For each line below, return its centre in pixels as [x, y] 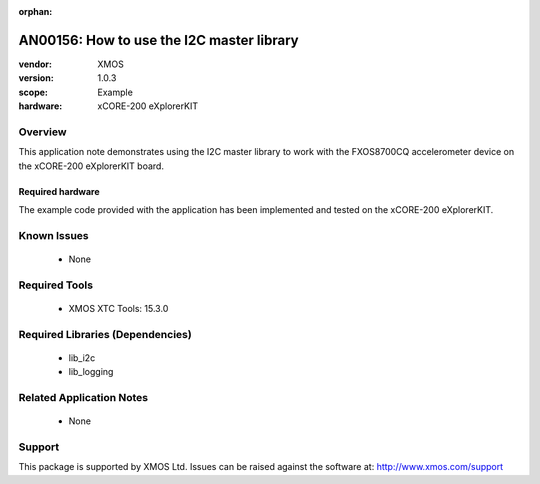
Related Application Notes [83, 398]
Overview [42, 132]
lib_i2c [82, 357]
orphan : [35, 11]
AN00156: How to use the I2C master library [158, 40]
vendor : [35, 64]
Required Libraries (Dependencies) [105, 334]
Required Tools [56, 285]
